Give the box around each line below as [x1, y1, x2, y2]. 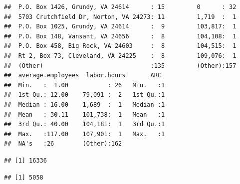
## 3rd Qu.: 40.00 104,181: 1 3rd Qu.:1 [4, 121, 165, 128]
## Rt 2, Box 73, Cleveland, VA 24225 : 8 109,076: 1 [4, 52, 237, 59]
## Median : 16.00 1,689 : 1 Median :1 [4, 101, 165, 108]
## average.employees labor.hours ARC [4, 72, 161, 79]
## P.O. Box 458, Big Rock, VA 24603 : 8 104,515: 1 [4, 42, 237, 50]
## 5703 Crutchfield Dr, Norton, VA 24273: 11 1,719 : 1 [4, 13, 237, 20]
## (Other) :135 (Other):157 [4, 62, 237, 69]
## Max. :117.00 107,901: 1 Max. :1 [4, 130, 165, 138]
